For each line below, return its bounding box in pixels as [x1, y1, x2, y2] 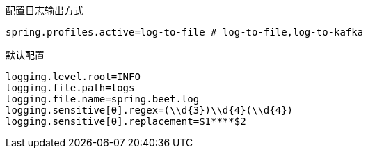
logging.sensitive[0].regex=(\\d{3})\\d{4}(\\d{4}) [6, 105, 294, 116]
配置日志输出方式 [6, 4, 83, 16]
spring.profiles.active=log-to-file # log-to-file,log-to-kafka [6, 26, 364, 38]
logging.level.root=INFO [6, 71, 141, 82]
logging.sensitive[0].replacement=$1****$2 [6, 116, 246, 127]
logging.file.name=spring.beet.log [6, 93, 200, 105]
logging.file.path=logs [6, 82, 135, 93]
